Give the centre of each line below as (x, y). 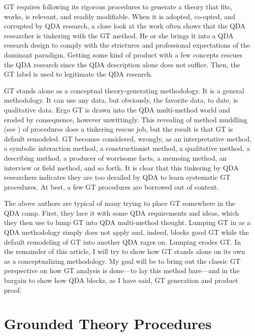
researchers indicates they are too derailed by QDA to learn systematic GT (117, 177)
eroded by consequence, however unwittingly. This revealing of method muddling (126, 119)
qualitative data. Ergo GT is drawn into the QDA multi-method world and (117, 109)
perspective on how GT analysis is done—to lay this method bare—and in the (122, 270)
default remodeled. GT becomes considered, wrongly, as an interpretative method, (128, 138)
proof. (13, 290)
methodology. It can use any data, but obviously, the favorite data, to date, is (121, 100)
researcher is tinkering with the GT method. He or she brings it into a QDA (119, 35)
